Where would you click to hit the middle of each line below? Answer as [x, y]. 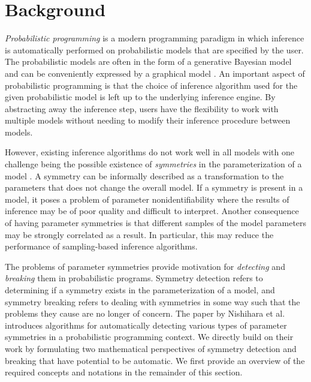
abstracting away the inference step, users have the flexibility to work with [142, 108]
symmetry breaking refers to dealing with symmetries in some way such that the [153, 301]
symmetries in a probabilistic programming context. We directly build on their [149, 337]
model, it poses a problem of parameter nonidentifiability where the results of [147, 199]
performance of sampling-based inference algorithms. [101, 246]
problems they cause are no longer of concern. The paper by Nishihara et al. [145, 313]
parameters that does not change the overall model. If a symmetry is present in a [154, 187]
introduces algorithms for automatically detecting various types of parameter [146, 325]
